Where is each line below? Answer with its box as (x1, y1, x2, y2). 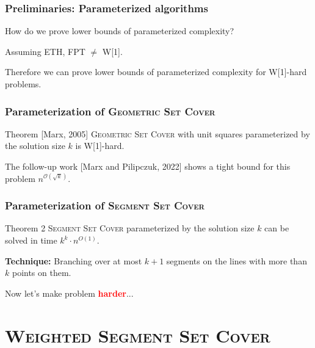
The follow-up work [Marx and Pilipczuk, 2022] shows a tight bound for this (5, 160, 291, 172)
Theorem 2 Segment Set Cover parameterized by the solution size (5, 222, 255, 234)
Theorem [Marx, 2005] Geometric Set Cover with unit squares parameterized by (5, 127, 310, 140)
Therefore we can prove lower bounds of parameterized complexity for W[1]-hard (5, 65, 307, 78)
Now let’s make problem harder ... (5, 286, 134, 299)
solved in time (5, 234, 57, 246)
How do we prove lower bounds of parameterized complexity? (5, 24, 234, 37)
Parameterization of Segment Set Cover (5, 198, 205, 213)
